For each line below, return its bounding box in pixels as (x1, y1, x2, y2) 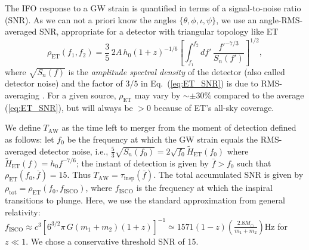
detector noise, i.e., (39, 144, 109, 157)
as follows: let (5, 133, 54, 146)
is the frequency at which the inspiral (136, 181, 273, 194)
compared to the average (214, 89, 304, 101)
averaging (5, 89, 39, 101)
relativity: (5, 205, 41, 218)
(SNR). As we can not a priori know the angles (5, 13, 177, 26)
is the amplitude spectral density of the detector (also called (68, 65, 285, 78)
